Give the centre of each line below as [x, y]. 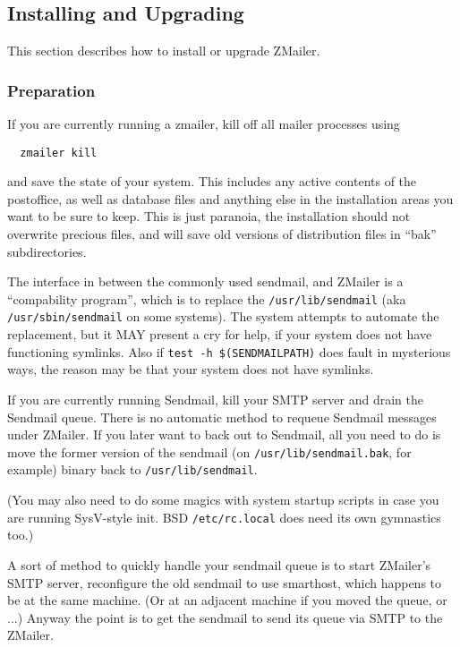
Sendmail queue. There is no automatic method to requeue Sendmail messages [222, 417]
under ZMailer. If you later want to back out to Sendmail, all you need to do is [224, 434]
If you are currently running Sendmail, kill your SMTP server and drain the [215, 399]
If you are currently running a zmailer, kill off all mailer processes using [204, 124]
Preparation [51, 90]
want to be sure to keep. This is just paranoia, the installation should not [209, 216]
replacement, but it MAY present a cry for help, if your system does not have [220, 334]
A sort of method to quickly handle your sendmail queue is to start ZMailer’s [219, 564]
